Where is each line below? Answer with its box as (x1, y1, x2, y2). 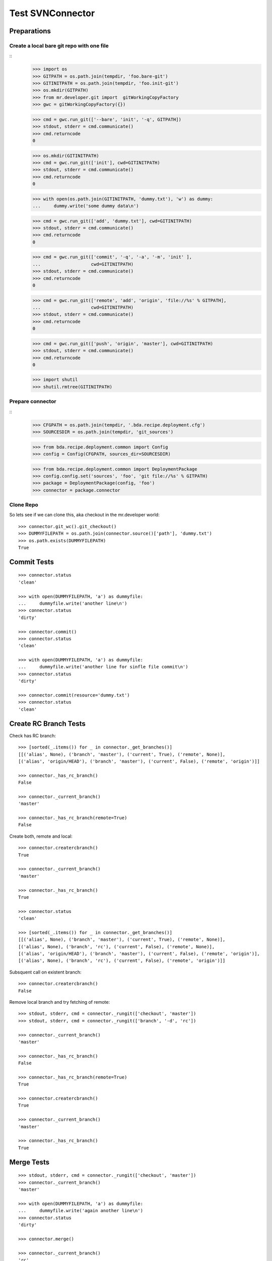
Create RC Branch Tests (9, 719, 86, 728)
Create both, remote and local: (9, 833, 73, 839)
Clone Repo (9, 501, 39, 508)
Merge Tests (9, 1158, 50, 1166)
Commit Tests (9, 557, 54, 566)
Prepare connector (9, 398, 56, 405)
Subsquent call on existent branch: (9, 969, 82, 975)
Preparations (9, 27, 51, 35)
